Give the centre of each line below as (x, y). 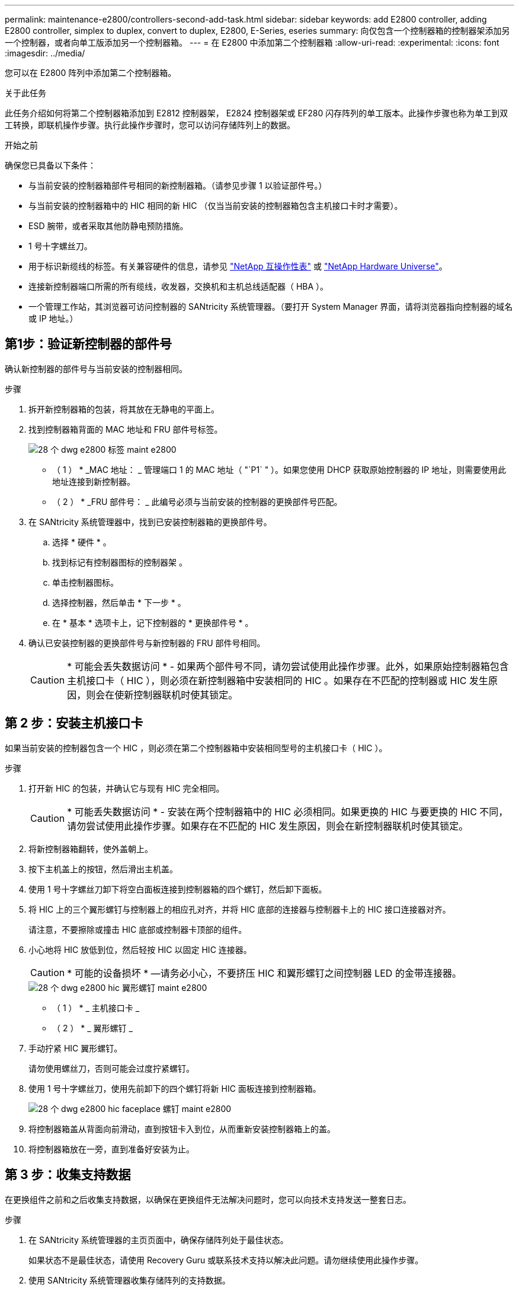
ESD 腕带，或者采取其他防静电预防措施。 (108, 226)
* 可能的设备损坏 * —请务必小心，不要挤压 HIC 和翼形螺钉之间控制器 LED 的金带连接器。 (264, 973)
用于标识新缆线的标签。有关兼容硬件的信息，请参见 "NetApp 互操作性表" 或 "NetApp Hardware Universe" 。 (238, 266)
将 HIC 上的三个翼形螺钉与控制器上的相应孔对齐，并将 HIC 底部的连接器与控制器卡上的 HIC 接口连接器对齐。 (240, 909)
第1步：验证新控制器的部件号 (89, 344)
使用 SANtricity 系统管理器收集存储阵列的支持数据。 (129, 1280)
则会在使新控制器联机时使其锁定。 (162, 695)
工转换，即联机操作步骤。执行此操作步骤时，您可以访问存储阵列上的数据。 (150, 125)
